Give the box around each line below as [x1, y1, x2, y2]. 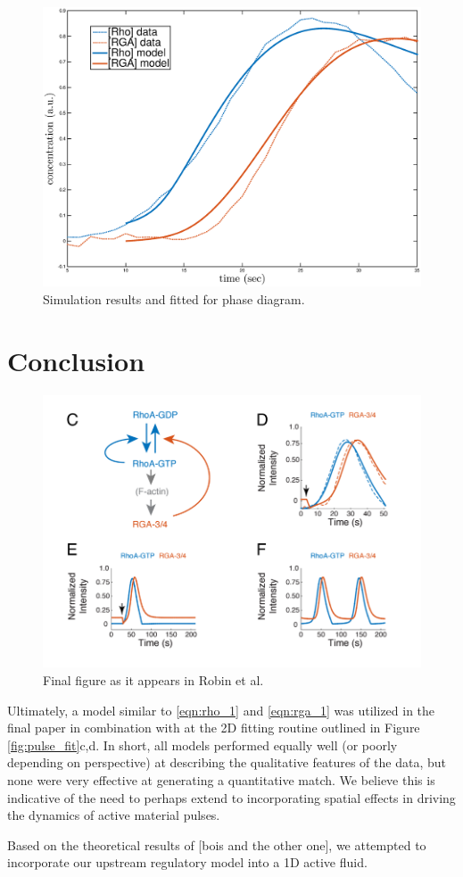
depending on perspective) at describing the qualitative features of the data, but [7, 753, 446, 772]
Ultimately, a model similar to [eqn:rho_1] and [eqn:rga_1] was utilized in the [7, 700, 435, 719]
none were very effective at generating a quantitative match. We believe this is [7, 770, 435, 789]
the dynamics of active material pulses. [7, 806, 220, 824]
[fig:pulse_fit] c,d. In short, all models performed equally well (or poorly [7, 735, 398, 754]
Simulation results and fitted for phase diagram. [43, 290, 305, 309]
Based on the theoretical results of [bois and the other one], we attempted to [7, 835, 426, 854]
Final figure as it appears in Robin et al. [43, 670, 264, 689]
